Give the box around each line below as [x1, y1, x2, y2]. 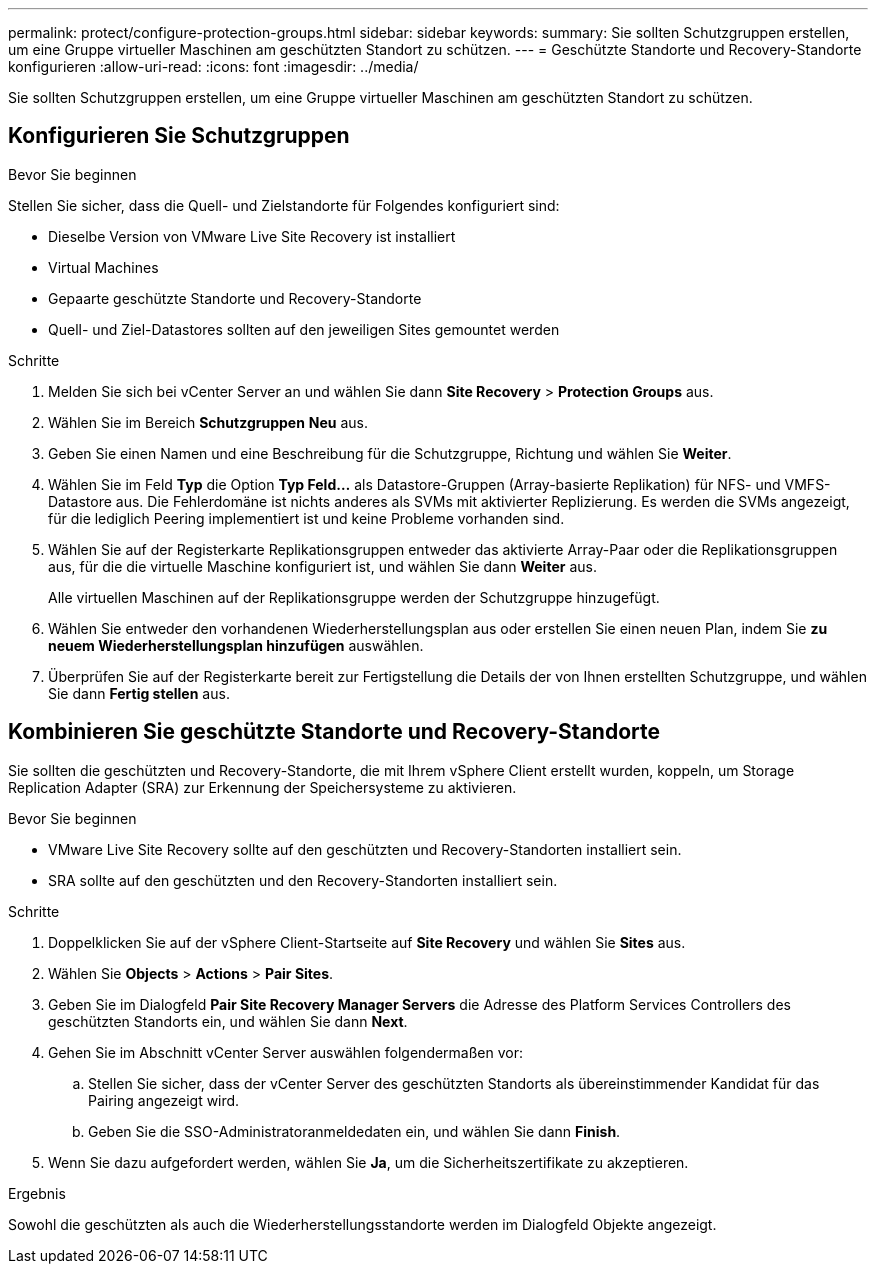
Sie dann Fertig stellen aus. [48, 684, 230, 702]
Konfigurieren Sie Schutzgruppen [8, 123, 350, 149]
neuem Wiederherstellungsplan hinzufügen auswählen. [48, 636, 424, 654]
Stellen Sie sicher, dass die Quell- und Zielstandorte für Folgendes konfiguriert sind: [8, 196, 560, 214]
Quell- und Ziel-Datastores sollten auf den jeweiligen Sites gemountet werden [48, 320, 560, 338]
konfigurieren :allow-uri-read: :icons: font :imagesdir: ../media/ [8, 58, 419, 75]
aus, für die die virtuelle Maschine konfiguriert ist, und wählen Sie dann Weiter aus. [48, 557, 597, 575]
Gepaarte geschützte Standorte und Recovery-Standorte [48, 289, 422, 307]
